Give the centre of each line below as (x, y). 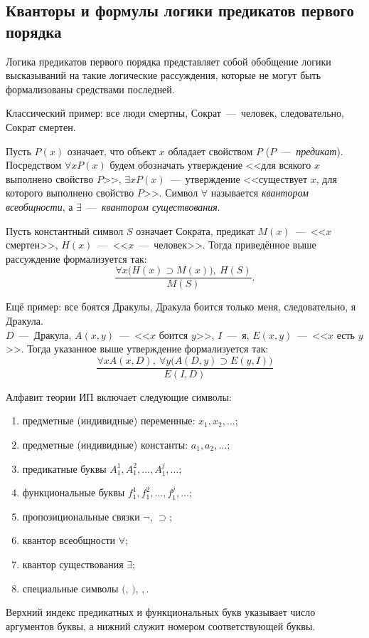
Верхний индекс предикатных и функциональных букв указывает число (161, 612)
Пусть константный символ (65, 230)
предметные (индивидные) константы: (105, 444)
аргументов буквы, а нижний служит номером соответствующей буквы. (161, 626)
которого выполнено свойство (70, 193)
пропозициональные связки (81, 516)
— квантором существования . (153, 206)
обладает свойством (210, 151)
